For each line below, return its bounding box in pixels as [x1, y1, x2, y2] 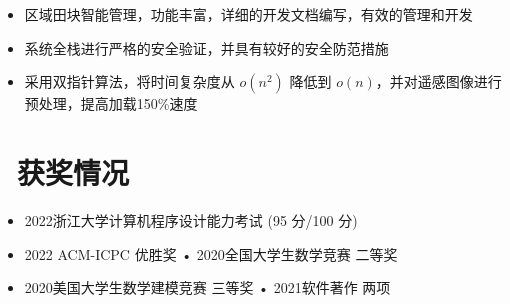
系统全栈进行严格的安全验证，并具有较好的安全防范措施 [24, 37, 389, 58]
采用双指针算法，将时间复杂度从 [24, 71, 235, 92]
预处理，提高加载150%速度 [24, 93, 198, 114]
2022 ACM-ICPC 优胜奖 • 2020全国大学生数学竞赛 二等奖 [24, 243, 398, 264]
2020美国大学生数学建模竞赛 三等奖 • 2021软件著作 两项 [24, 277, 391, 298]
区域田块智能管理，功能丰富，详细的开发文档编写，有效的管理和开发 [24, 4, 473, 24]
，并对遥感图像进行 [375, 71, 502, 92]
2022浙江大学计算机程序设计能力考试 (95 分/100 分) [24, 209, 358, 230]
